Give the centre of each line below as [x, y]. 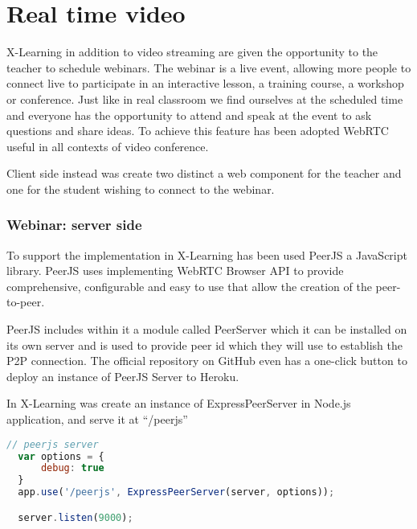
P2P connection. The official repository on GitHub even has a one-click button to [207, 361]
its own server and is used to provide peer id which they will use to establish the [204, 344]
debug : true [72, 468]
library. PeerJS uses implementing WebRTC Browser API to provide [175, 271]
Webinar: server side [74, 225]
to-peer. [26, 302]
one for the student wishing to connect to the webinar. [141, 189]
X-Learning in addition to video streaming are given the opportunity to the [192, 52]
